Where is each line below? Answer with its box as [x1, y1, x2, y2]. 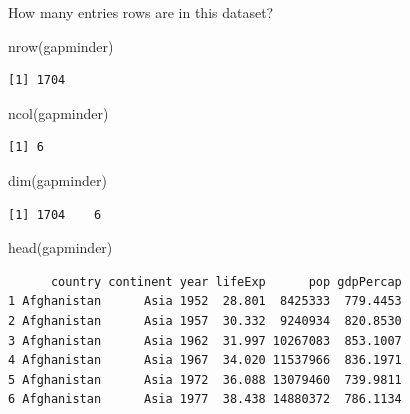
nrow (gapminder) [8, 35, 114, 56]
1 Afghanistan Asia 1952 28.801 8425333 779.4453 [8, 294, 402, 309]
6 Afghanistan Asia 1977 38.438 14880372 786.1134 [8, 392, 402, 407]
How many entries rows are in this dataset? [8, 2, 274, 22]
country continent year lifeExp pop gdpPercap [50, 274, 402, 289]
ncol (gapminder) [8, 102, 109, 123]
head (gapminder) [8, 237, 113, 258]
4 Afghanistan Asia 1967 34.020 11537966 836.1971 [8, 353, 402, 368]
